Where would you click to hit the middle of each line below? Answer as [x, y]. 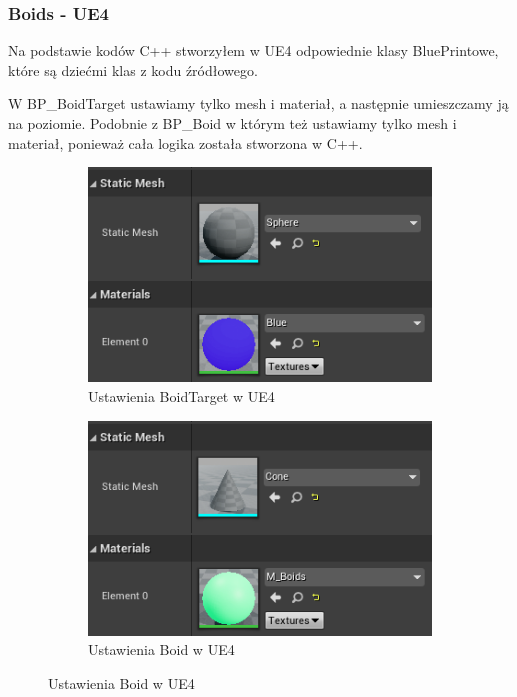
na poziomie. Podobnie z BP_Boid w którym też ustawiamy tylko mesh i [232, 123]
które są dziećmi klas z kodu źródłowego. [133, 69]
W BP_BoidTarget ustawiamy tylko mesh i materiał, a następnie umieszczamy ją [258, 103]
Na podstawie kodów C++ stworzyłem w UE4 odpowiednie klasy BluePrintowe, [253, 50]
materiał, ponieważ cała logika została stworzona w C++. [185, 142]
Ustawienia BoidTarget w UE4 [181, 396]
